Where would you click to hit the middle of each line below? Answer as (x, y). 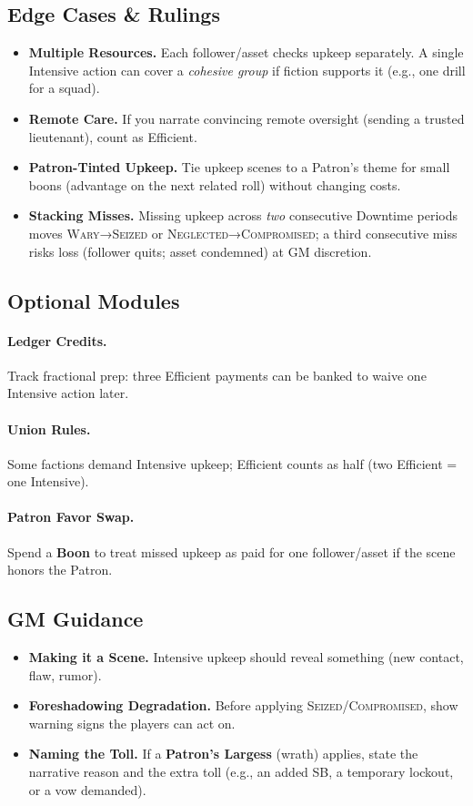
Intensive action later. (68, 393)
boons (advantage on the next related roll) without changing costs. (215, 184)
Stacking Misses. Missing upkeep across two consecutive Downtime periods (243, 215)
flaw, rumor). (65, 674)
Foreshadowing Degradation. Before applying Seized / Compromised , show (243, 705)
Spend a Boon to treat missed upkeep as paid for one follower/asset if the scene (231, 551)
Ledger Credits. (57, 340)
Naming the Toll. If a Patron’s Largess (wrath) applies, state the (223, 754)
